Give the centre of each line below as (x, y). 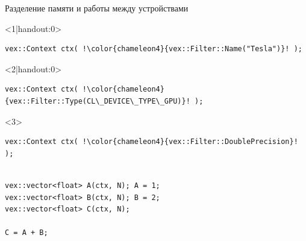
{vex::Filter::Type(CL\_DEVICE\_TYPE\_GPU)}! (98, 101)
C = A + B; (27, 233)
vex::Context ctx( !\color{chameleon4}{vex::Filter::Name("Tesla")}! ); (154, 49)
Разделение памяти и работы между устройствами (97, 8)
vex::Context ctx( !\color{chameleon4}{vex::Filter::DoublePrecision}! (151, 142)
